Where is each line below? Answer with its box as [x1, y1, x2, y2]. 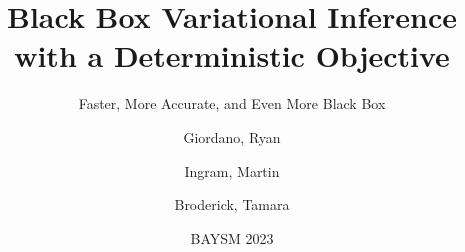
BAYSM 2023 [190, 227, 274, 248]
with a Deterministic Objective [14, 35, 450, 76]
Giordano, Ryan [183, 126, 281, 147]
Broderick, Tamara [174, 194, 290, 215]
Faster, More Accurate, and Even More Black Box [78, 93, 386, 114]
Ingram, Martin [184, 160, 280, 181]
